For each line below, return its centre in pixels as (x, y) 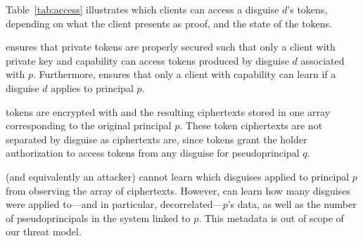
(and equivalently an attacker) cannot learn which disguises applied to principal (178, 176)
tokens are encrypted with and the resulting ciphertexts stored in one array (168, 111)
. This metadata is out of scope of (271, 217)
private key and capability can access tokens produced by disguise (147, 60)
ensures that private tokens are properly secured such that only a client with (171, 47)
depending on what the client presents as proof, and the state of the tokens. (169, 23)
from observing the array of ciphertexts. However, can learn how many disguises (178, 190)
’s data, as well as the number (292, 204)
